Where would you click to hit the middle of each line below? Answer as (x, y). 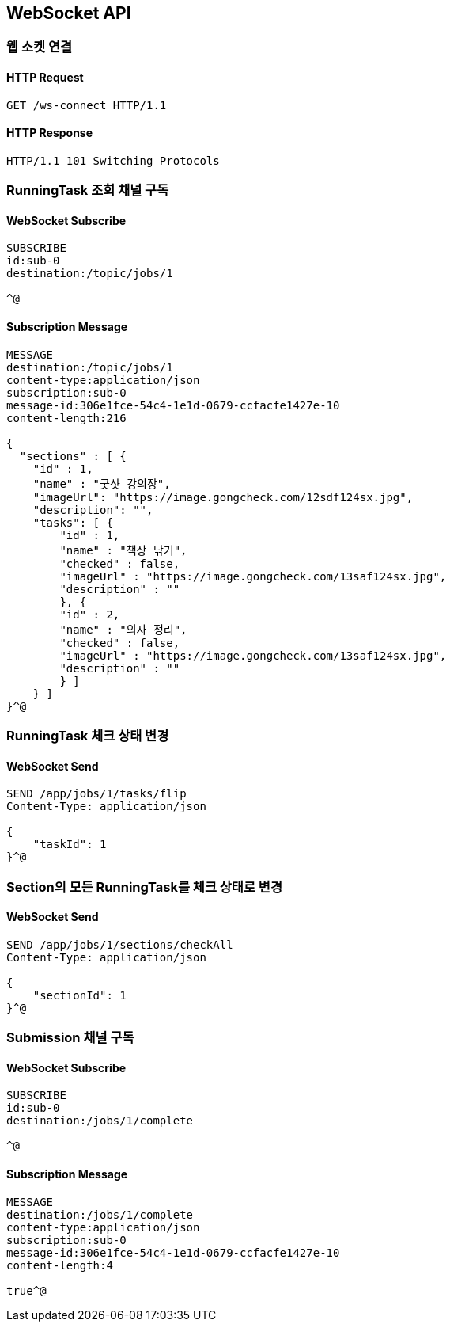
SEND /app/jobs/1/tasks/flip (96, 794)
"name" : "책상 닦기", (123, 550)
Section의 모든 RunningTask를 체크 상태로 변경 (144, 887)
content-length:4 (60, 1265)
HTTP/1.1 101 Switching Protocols (113, 160)
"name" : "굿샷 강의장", (102, 483)
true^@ (26, 1290)
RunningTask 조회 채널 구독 (88, 190)
